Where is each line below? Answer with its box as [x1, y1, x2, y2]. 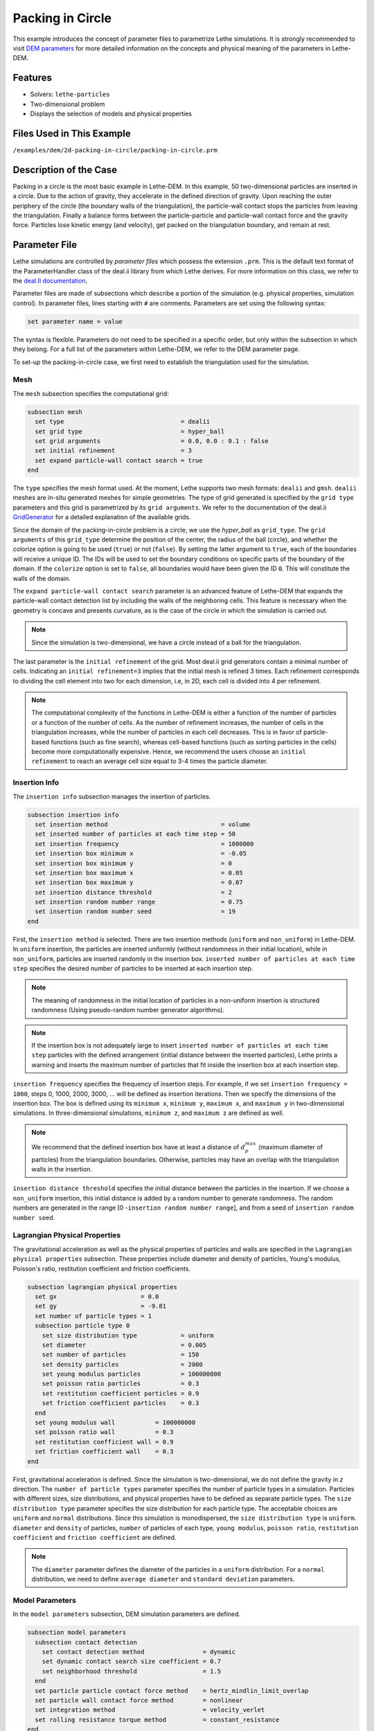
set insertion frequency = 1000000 [35, 840, 254, 847]
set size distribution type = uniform [42, 1331, 214, 1339]
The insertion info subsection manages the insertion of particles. [12, 792, 211, 800]
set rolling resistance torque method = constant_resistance [35, 1716, 280, 1723]
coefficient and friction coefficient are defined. [12, 1533, 177, 1541]
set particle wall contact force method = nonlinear [35, 1696, 243, 1704]
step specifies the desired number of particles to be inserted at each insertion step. [12, 965, 253, 973]
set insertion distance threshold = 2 [35, 888, 232, 896]
